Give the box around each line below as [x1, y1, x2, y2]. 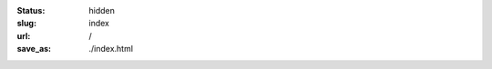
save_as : [16, 44, 52, 54]
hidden [88, 5, 116, 15]
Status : [16, 5, 46, 15]
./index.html [88, 44, 134, 54]
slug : [16, 18, 36, 29]
